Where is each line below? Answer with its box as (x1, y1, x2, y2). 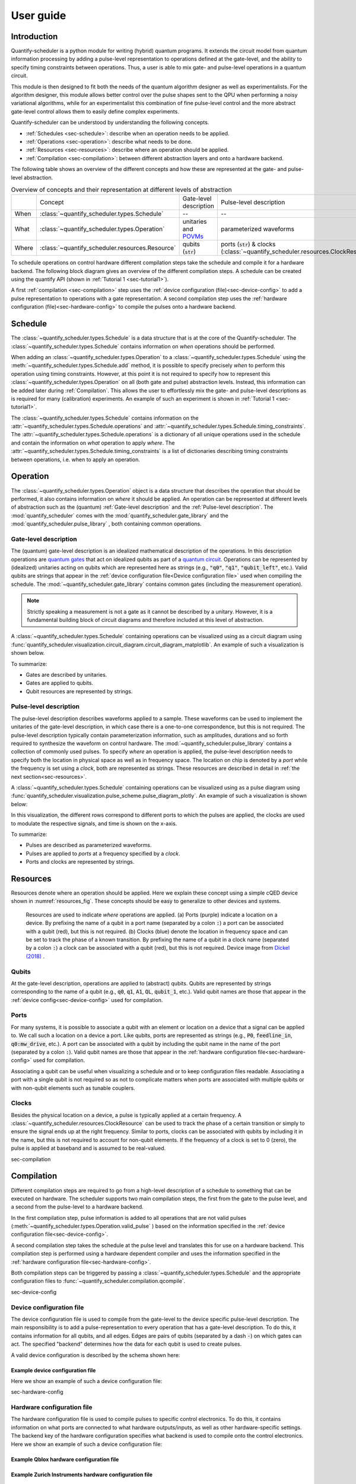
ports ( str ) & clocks (220, 240, 276, 249)
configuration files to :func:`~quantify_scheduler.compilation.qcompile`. (11, 1277, 186, 1285)
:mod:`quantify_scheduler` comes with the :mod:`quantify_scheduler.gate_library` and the (11, 512, 228, 519)
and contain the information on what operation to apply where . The (11, 439, 175, 446)
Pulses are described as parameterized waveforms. (26, 842, 152, 849)
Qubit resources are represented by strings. (26, 687, 133, 695)
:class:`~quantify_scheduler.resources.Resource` (39, 244, 176, 252)
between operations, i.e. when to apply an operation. (11, 456, 141, 463)
